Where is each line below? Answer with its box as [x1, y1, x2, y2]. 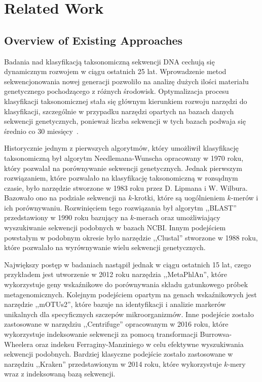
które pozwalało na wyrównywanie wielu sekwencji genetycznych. [4, 242, 206, 253]
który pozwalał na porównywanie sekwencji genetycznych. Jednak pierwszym [4, 162, 242, 173]
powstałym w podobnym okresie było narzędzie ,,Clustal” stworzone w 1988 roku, [4, 232, 258, 242]
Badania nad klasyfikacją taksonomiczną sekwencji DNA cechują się [4, 56, 215, 66]
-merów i [231, 192, 258, 203]
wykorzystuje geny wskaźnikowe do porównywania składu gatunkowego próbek [4, 279, 248, 290]
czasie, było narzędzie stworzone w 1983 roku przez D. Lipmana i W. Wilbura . [4, 182, 248, 193]
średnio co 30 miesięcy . [4, 125, 79, 136]
